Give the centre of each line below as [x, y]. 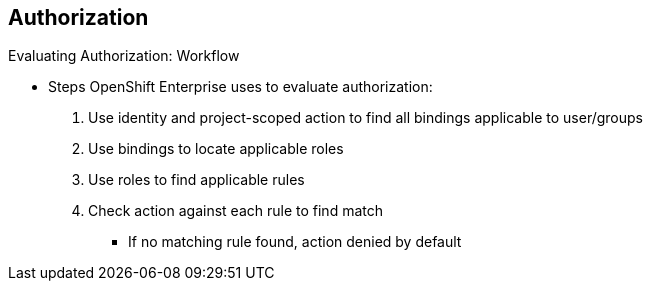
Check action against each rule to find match [235, 211]
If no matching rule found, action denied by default [295, 242]
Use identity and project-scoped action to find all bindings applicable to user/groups [365, 118]
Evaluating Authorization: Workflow [124, 56]
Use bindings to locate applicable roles [216, 149]
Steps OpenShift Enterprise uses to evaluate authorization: [240, 87]
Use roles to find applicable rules [196, 180]
